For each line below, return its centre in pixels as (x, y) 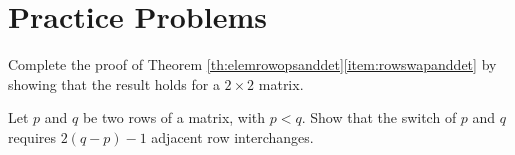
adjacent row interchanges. (232, 136)
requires (32, 136)
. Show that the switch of (379, 117)
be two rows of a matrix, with (174, 117)
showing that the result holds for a (114, 83)
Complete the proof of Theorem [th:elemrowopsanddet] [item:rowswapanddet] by (252, 64)
